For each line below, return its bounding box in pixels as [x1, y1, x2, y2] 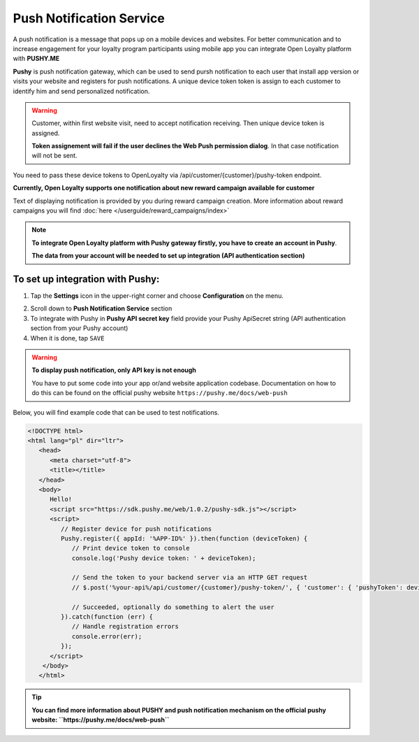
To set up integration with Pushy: [13, 273, 160, 285]
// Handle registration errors [71, 622, 179, 631]
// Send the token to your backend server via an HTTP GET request [71, 573, 308, 582]
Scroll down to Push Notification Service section [30, 304, 172, 313]
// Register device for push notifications [60, 525, 212, 533]
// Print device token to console [71, 544, 190, 552]
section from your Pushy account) [30, 324, 128, 332]
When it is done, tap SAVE [30, 334, 105, 342]
